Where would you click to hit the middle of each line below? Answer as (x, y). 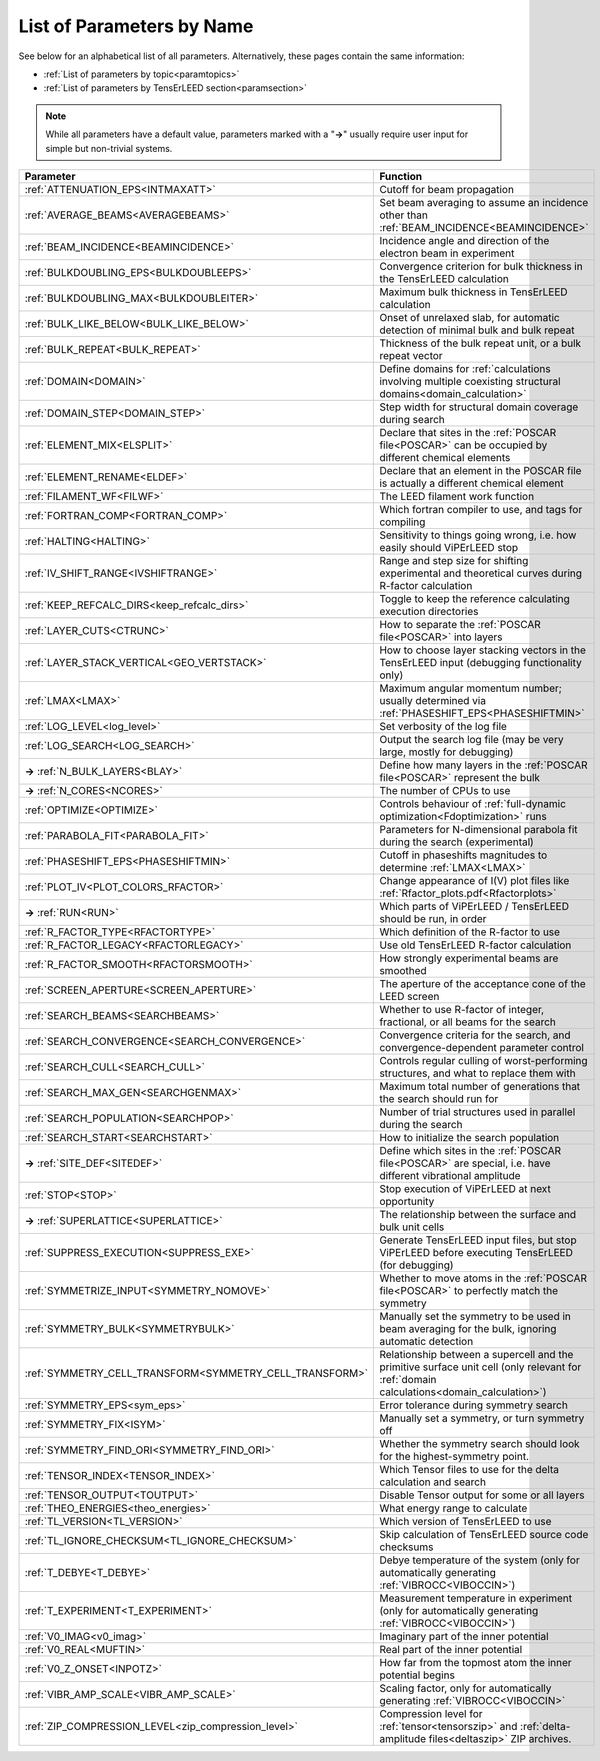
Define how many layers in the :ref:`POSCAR (483, 765)
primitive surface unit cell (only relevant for (480, 1367)
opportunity (407, 1201)
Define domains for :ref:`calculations (465, 368)
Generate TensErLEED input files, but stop (478, 1240)
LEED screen (409, 996)
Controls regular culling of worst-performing (484, 1060)
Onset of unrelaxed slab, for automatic (469, 317)
